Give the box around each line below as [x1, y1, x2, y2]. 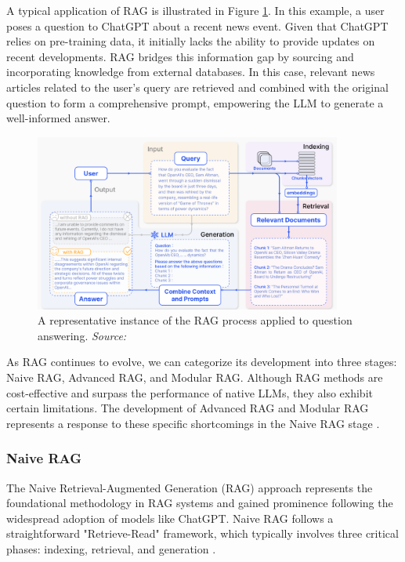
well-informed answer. [6, 110, 110, 126]
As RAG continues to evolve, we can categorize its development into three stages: [6, 354, 397, 370]
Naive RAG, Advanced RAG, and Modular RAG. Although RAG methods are [6, 368, 383, 385]
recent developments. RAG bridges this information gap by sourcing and [6, 48, 354, 64]
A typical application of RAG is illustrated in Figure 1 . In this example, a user [6, 2, 385, 18]
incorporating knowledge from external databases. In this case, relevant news [6, 63, 375, 80]
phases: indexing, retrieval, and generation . [6, 540, 216, 557]
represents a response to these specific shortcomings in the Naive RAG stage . [6, 415, 380, 431]
